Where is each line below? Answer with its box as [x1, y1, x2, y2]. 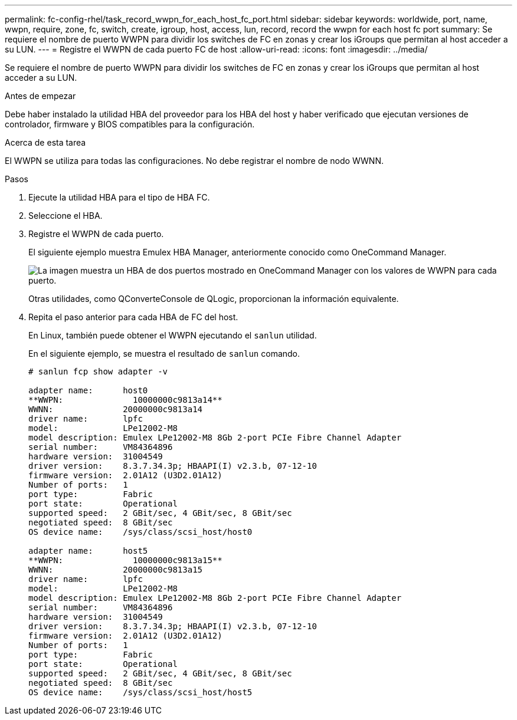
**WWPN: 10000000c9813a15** [28, 555, 222, 565]
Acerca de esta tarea [5, 137, 86, 147]
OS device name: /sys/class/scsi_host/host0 [28, 527, 253, 537]
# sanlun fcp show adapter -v [28, 367, 168, 376]
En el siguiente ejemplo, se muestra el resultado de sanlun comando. [28, 349, 300, 359]
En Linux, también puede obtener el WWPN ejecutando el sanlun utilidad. [28, 330, 317, 340]
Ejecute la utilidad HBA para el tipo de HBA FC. [28, 192, 210, 202]
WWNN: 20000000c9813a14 [28, 405, 203, 414]
